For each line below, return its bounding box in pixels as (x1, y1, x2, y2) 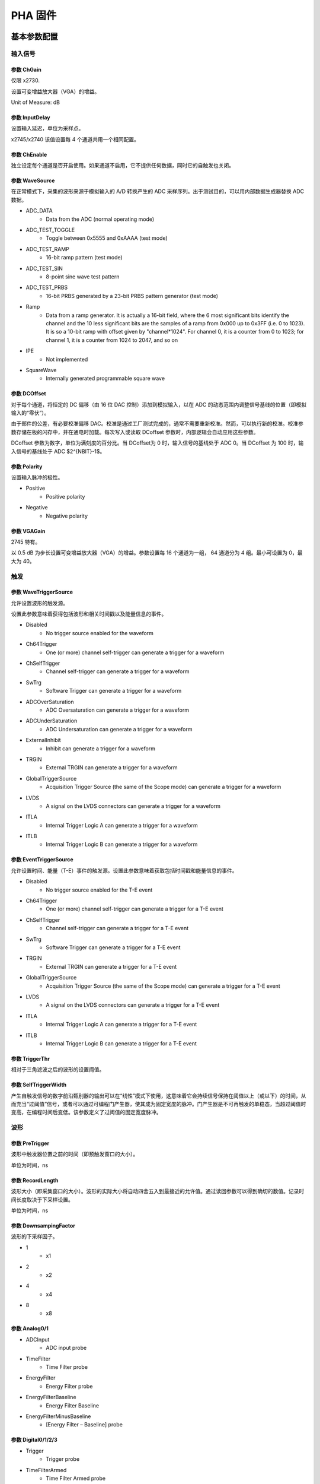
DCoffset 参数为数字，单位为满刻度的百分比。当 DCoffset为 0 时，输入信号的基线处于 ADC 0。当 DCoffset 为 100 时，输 (11, 439, 304, 446)
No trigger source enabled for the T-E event (46, 886, 153, 893)
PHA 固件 (11, 9, 57, 22)
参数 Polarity (11, 463, 43, 470)
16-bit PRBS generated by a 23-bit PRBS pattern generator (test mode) (46, 292, 219, 299)
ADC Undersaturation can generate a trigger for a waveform (46, 725, 193, 733)
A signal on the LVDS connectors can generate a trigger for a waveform (46, 802, 220, 810)
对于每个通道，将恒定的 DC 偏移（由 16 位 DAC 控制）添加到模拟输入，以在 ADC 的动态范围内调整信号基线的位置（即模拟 (11, 401, 307, 408)
